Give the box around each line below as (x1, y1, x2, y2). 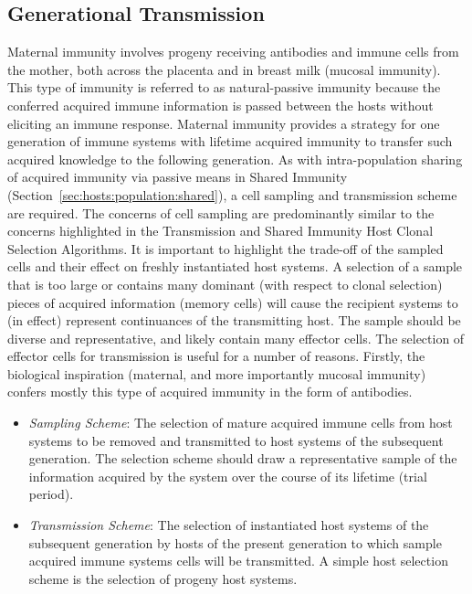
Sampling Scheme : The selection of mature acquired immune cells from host (28, 413, 453, 432)
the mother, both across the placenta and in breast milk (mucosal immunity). (7, 59, 441, 79)
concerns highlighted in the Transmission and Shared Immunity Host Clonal (7, 221, 434, 240)
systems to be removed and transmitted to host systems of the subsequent (28, 430, 444, 450)
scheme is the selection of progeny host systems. (28, 568, 298, 588)
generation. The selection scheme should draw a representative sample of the (28, 449, 457, 468)
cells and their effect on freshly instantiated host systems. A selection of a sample (7, 257, 463, 276)
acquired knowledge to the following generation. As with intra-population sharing (7, 149, 463, 168)
